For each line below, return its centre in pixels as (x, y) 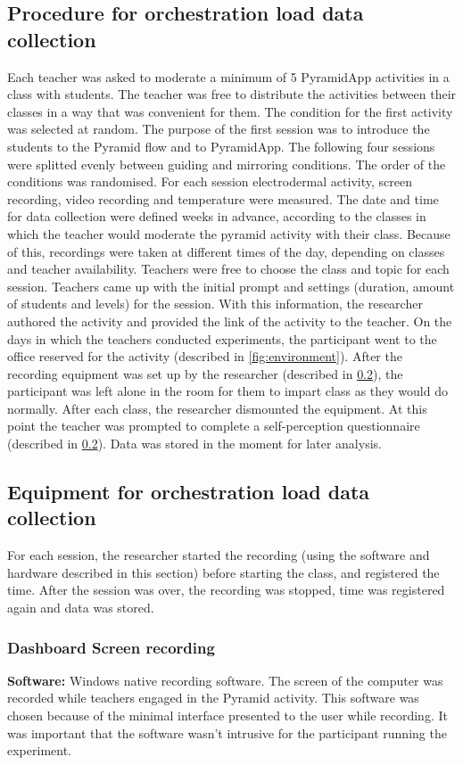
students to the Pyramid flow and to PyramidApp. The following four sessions (221, 146)
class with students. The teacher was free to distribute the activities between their (232, 94)
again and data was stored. (81, 608)
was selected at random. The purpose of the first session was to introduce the (219, 129)
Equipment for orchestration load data (189, 492)
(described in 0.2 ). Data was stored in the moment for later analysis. (194, 444)
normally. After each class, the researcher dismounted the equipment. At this (217, 408)
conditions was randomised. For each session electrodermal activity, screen (210, 181)
